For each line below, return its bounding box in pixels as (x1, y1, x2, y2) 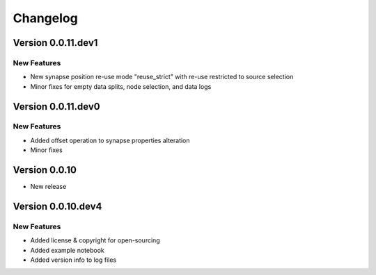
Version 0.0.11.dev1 (13, 37, 98, 49)
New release (30, 183, 67, 191)
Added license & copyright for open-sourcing (30, 236, 160, 244)
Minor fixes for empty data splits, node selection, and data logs (30, 82, 212, 90)
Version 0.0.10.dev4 (13, 200, 102, 212)
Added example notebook (30, 246, 104, 254)
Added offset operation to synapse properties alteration (30, 136, 191, 144)
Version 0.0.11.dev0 (13, 101, 100, 112)
